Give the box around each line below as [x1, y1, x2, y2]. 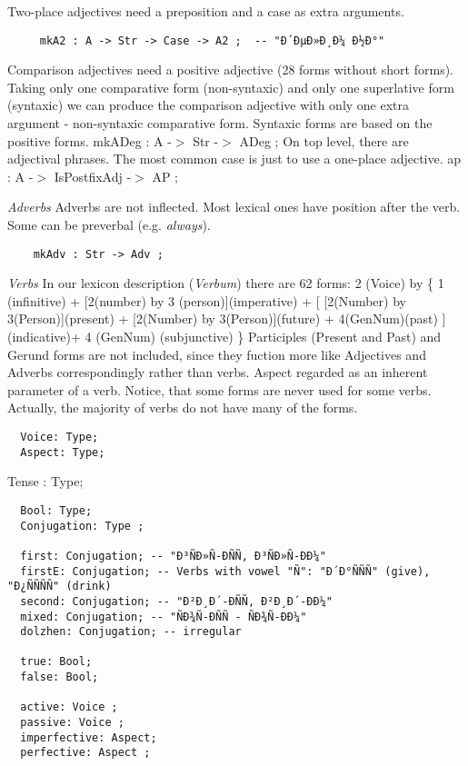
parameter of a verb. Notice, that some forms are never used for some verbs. [7, 380, 432, 399]
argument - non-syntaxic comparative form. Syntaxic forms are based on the [7, 114, 433, 133]
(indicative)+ [7, 327, 81, 346]
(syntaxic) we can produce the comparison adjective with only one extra [7, 95, 410, 114]
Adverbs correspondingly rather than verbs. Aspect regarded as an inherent [7, 363, 428, 382]
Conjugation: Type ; [20, 519, 144, 532]
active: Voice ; [20, 701, 118, 714]
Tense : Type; [7, 472, 84, 491]
